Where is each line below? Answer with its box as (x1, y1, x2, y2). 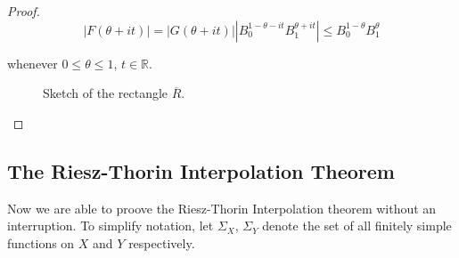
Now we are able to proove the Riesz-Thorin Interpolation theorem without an (7, 198, 437, 217)
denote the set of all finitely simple (262, 216, 452, 235)
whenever (7, 53, 58, 72)
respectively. (128, 233, 195, 252)
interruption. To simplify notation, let (7, 216, 214, 235)
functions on (7, 233, 75, 252)
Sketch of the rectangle (43, 84, 168, 102)
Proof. (7, 2, 40, 20)
